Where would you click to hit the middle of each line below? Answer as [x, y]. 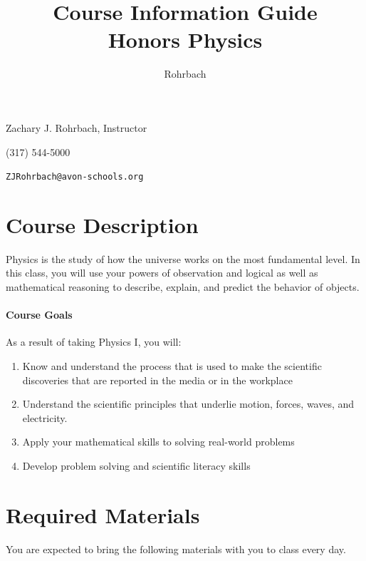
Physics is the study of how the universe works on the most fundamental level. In [183, 258]
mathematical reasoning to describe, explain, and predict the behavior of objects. [183, 287]
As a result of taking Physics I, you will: [94, 342]
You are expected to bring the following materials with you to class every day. [176, 549]
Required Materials [103, 514]
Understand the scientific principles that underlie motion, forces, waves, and [188, 404]
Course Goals [39, 315]
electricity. [45, 417]
